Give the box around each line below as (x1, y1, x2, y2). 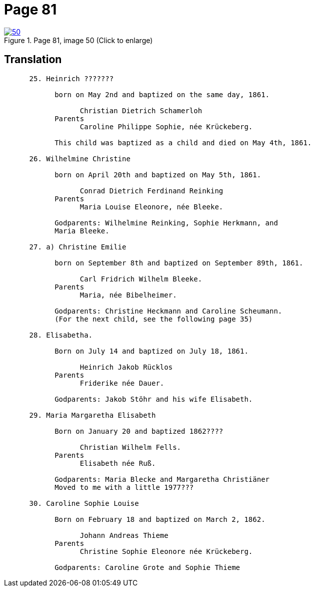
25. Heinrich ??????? (29, 74, 114, 83)
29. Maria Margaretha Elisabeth (29, 411, 156, 419)
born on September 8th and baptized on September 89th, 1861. (54, 258, 303, 267)
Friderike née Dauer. (79, 379, 164, 387)
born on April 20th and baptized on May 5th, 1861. (54, 170, 261, 179)
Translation (4, 53, 62, 66)
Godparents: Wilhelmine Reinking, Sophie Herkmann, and (54, 218, 278, 227)
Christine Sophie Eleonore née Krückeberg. (79, 547, 253, 555)
